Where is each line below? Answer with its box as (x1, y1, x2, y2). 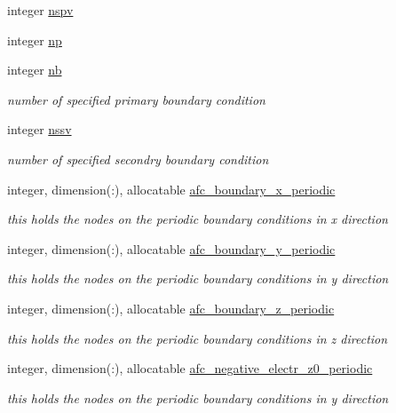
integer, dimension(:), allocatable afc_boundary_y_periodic (7, 239, 336, 258)
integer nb (7, 60, 62, 79)
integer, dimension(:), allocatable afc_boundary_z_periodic (7, 298, 335, 317)
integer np (7, 30, 62, 49)
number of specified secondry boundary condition (7, 149, 269, 168)
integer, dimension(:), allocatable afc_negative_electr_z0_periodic (7, 359, 373, 377)
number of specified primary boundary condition (7, 90, 265, 108)
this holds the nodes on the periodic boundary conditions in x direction (7, 210, 388, 228)
